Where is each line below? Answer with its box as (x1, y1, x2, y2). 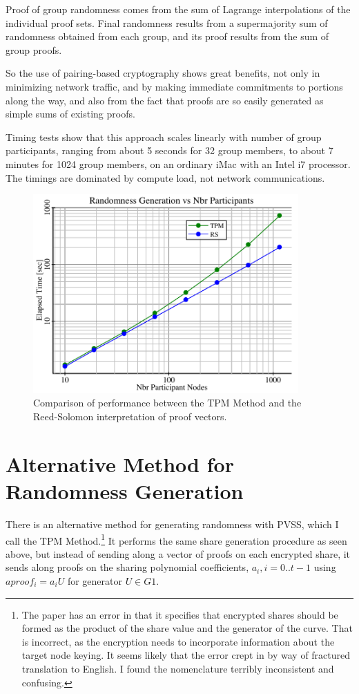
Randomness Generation (6, 477, 244, 505)
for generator (67, 574, 122, 588)
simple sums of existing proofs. (6, 106, 135, 121)
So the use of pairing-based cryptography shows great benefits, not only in (6, 66, 320, 80)
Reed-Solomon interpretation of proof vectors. (33, 409, 227, 424)
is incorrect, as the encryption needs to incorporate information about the (21, 634, 335, 648)
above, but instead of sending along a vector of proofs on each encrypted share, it (6, 546, 351, 561)
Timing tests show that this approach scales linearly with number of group (6, 129, 322, 144)
